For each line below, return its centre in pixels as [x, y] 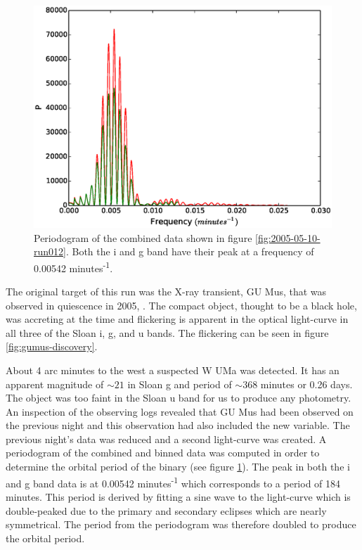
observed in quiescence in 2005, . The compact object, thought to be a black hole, [181, 305]
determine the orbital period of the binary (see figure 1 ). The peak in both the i [178, 467]
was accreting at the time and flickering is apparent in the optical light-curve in [177, 319]
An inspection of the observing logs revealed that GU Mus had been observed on [180, 411]
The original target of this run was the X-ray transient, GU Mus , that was [166, 291]
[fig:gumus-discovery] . [52, 346]
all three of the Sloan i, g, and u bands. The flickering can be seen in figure [167, 332]
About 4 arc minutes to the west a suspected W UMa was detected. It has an [173, 370]
